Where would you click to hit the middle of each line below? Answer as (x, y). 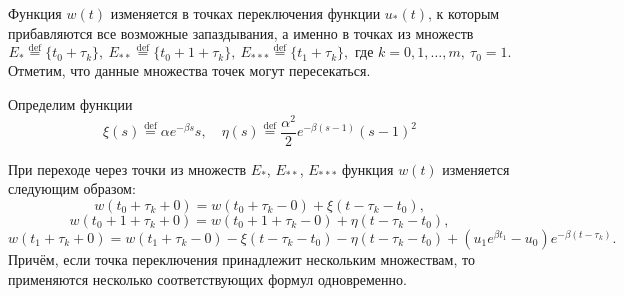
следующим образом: (72, 188)
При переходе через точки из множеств (127, 168)
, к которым (464, 13)
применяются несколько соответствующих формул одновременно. (207, 278)
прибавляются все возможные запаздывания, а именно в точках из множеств (241, 32)
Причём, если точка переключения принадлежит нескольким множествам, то (241, 258)
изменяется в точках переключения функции (245, 13)
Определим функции (70, 104)
